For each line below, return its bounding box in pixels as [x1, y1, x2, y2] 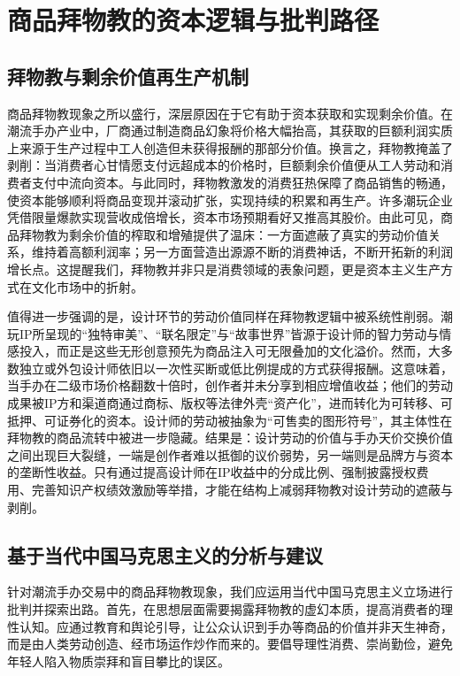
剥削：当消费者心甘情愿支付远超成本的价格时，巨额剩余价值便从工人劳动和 [7, 156, 441, 174]
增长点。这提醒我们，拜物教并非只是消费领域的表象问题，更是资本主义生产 [7, 259, 441, 278]
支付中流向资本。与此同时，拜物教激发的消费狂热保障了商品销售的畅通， [31, 173, 453, 191]
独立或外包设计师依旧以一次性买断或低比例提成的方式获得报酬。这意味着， [19, 358, 453, 377]
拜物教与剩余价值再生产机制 [7, 62, 249, 89]
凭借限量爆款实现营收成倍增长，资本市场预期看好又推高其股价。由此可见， [7, 208, 441, 227]
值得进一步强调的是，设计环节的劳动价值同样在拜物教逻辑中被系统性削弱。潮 [7, 307, 453, 326]
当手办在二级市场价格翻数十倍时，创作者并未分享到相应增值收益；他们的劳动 [7, 376, 453, 395]
